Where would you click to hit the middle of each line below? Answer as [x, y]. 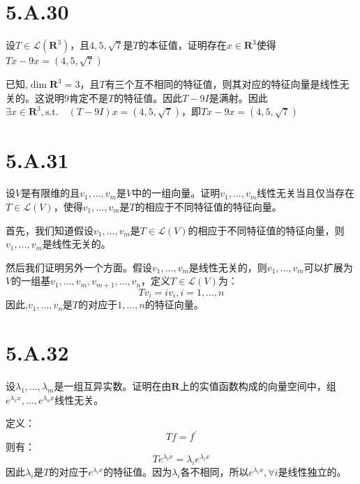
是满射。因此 [238, 97]
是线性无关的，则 [228, 267]
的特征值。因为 [138, 471]
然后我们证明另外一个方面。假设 [79, 267]
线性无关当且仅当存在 [306, 193]
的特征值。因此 [148, 97]
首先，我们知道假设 [50, 230]
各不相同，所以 [215, 471]
